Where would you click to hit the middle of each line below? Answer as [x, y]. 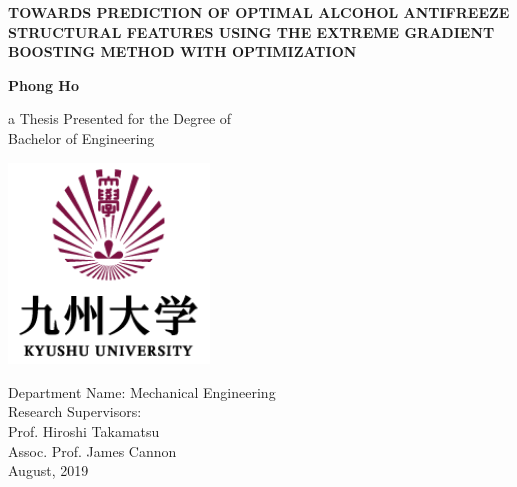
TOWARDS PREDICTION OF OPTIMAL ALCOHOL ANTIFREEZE [259, 12]
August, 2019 [48, 470]
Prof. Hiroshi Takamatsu [84, 430]
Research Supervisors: [75, 411]
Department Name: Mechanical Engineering [142, 391]
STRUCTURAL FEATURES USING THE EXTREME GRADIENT [251, 31]
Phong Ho [44, 84]
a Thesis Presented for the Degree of [120, 118]
